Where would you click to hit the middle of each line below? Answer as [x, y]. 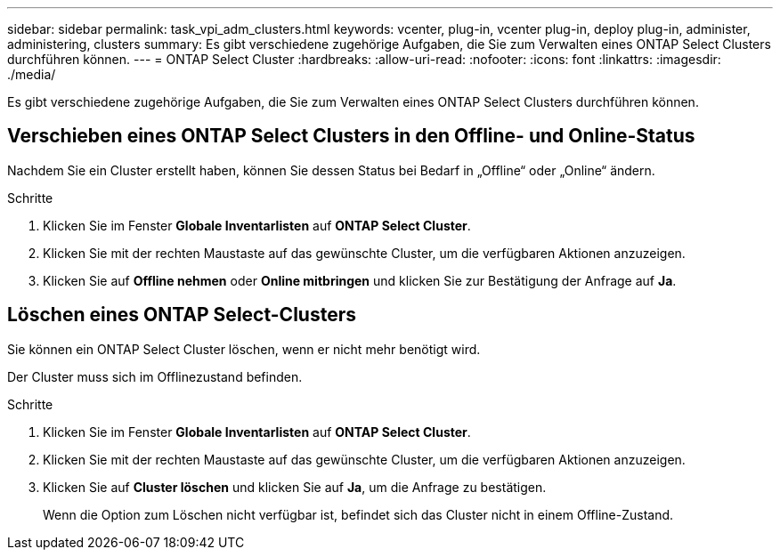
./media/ [32, 74]
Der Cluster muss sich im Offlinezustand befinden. [155, 376]
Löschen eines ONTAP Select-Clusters [182, 315]
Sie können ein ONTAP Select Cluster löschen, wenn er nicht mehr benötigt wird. [244, 349]
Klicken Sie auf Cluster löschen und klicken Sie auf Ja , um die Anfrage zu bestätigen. [295, 487]
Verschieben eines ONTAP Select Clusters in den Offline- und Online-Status [351, 136]
